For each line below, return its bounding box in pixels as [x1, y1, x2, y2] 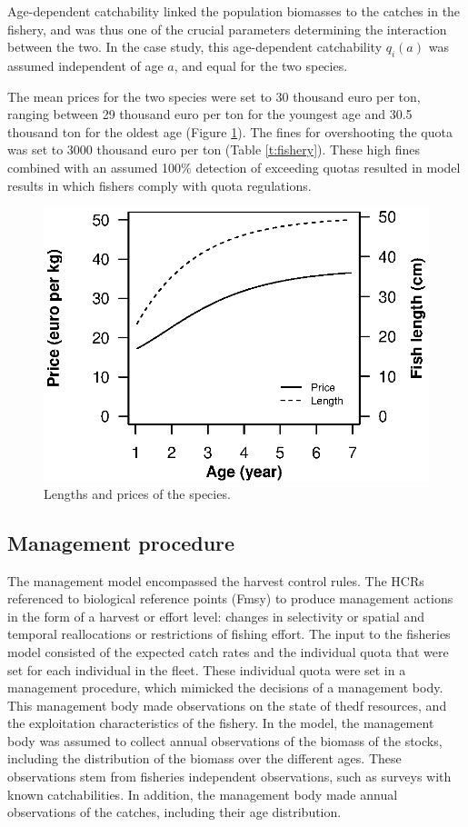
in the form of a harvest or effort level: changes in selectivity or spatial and [7, 606, 424, 625]
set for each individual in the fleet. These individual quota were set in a [7, 660, 406, 679]
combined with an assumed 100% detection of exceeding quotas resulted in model [7, 157, 461, 176]
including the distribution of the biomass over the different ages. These [7, 749, 402, 768]
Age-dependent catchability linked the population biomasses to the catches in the [7, 2, 461, 20]
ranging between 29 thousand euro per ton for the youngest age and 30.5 [7, 105, 413, 124]
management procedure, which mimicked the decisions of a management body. [7, 678, 443, 697]
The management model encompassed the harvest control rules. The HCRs [7, 571, 424, 590]
